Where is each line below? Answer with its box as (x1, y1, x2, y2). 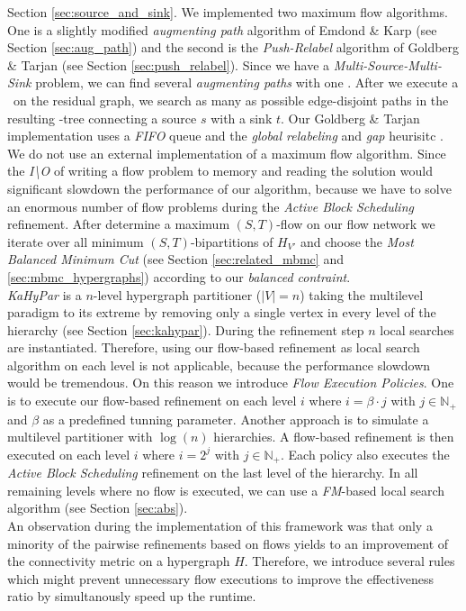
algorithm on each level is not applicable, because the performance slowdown (7, 355, 431, 374)
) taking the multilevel (300, 285, 424, 304)
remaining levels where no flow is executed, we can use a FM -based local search (7, 480, 445, 499)
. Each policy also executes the (281, 444, 450, 463)
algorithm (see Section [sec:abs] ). (7, 498, 188, 517)
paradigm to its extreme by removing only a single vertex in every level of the (7, 303, 436, 322)
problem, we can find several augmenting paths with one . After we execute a (35, 73, 459, 92)
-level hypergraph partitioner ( (93, 285, 262, 304)
